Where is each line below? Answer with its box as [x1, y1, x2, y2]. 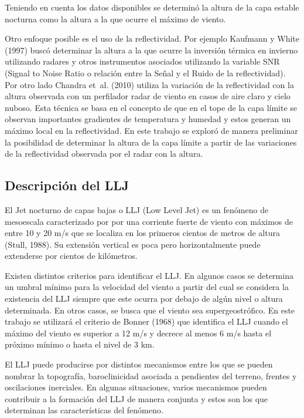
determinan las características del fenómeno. [5, 404, 163, 416]
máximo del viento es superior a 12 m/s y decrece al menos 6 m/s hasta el [5, 326, 272, 339]
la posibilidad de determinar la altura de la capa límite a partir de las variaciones [5, 136, 297, 148]
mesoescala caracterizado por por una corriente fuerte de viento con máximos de [5, 215, 293, 227]
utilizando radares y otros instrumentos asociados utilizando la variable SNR [5, 55, 280, 68]
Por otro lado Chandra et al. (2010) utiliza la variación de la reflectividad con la [5, 78, 294, 90]
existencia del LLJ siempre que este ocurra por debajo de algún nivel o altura [5, 292, 283, 305]
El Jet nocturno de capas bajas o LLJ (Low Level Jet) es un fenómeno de [5, 203, 269, 215]
